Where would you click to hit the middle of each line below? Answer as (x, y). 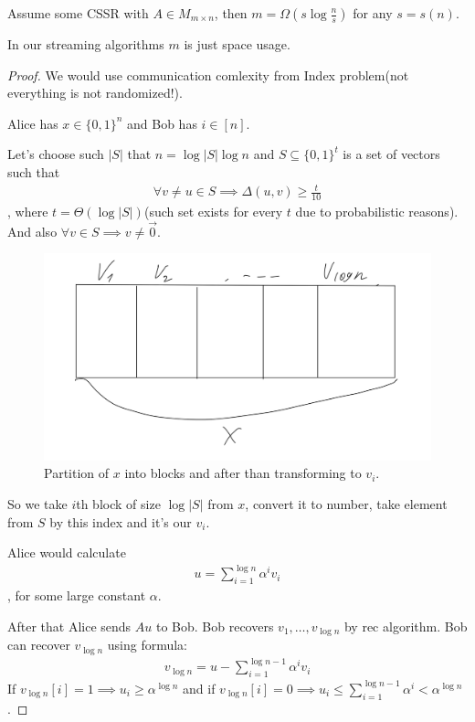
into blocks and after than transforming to (243, 473)
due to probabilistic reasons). (377, 211)
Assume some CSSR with (78, 13)
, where (28, 211)
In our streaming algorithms (86, 44)
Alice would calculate (67, 552)
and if (199, 688)
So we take (37, 504)
